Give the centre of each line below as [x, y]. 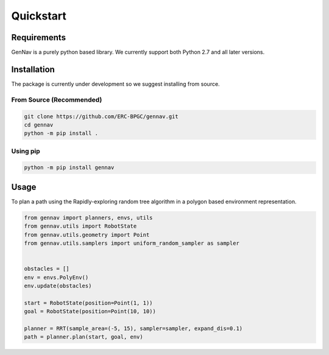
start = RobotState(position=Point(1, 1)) [88, 303]
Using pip [26, 151]
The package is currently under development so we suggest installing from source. [115, 84]
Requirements [39, 37]
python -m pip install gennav [69, 168]
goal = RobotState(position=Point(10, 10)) [90, 311]
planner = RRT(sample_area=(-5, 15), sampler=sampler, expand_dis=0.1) [133, 329]
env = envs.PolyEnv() [56, 277]
